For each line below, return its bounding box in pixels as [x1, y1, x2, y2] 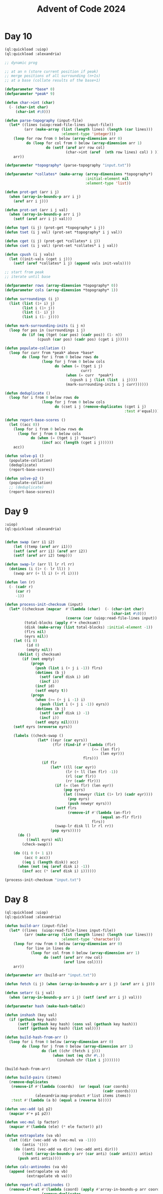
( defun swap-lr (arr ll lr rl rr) [4, 562, 75, 567]
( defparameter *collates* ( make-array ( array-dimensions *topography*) [4, 172, 153, 177]
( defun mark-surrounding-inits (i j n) [4, 323, 86, 328]
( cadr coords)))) [102, 1089, 138, 1094]
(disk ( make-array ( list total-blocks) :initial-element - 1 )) [24, 625, 153, 630]
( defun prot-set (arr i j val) [4, 207, 68, 212]
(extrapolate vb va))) [26, 1174, 72, 1179]
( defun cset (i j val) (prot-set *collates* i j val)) [4, 243, 118, 248]
